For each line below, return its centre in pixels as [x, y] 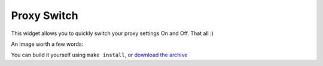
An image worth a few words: [47, 44]
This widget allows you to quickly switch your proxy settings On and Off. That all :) [112, 33]
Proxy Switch [45, 15]
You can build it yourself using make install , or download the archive [99, 55]
